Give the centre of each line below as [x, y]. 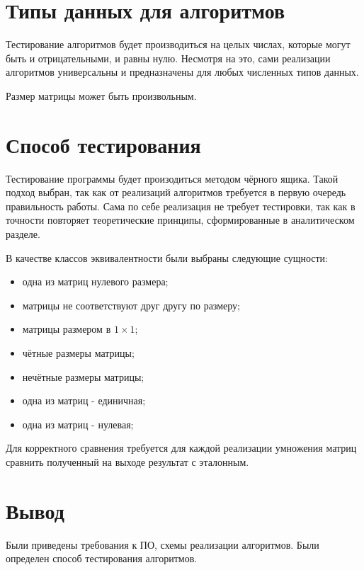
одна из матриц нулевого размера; [95, 281]
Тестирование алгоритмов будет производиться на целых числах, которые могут [178, 44]
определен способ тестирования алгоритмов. [102, 558]
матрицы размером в [67, 329]
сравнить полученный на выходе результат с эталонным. [127, 461]
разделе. [23, 234]
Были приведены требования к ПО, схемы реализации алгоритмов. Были [163, 544]
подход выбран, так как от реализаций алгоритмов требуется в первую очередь [176, 192]
